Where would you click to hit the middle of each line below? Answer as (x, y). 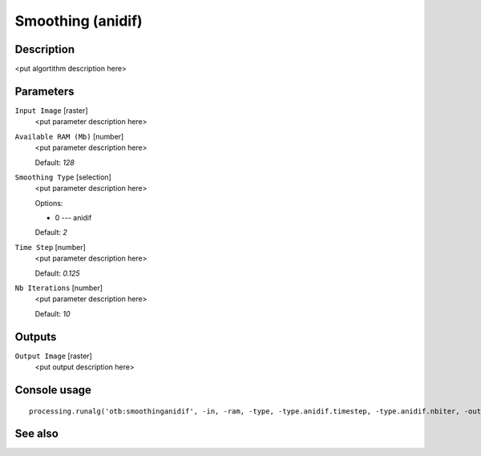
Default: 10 (53, 313)
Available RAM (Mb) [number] (69, 136)
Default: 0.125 (57, 273)
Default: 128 (55, 162)
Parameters (44, 91)
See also (37, 434)
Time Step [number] (50, 247)
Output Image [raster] (53, 356)
